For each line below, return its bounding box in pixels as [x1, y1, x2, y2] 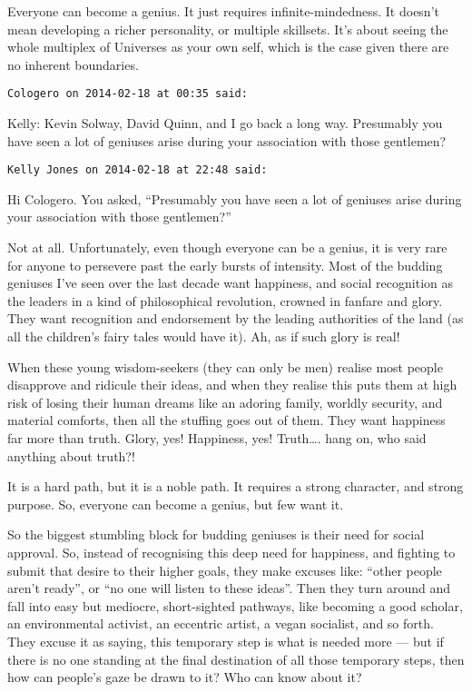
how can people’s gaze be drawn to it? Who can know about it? [7, 667, 362, 687]
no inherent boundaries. [7, 54, 139, 74]
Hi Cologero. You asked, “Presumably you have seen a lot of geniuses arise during [7, 189, 462, 208]
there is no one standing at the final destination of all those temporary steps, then [7, 649, 465, 668]
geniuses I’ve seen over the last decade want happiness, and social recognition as [7, 273, 454, 292]
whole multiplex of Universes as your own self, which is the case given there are [7, 37, 449, 56]
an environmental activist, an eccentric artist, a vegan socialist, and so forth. [7, 614, 434, 633]
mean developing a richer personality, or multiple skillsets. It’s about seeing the [7, 19, 448, 38]
